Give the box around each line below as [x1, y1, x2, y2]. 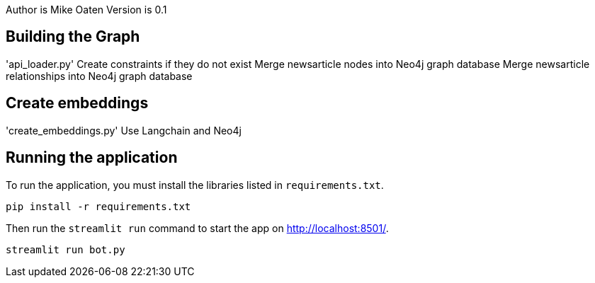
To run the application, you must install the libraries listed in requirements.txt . [6, 178, 384, 191]
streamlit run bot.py [6, 243, 125, 255]
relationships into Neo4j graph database [6, 69, 193, 82]
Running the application [6, 149, 178, 167]
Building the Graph [6, 28, 140, 46]
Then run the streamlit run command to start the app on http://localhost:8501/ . [6, 221, 389, 234]
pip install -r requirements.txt [6, 200, 191, 212]
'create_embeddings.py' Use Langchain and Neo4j [6, 124, 242, 137]
